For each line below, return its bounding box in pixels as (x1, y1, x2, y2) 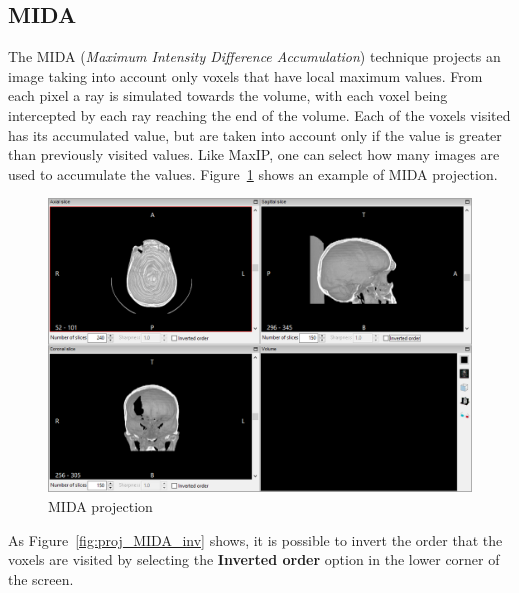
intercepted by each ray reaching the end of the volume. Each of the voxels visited (8, 104, 511, 125)
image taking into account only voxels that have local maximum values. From (8, 65, 483, 86)
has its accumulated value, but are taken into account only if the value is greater (8, 124, 502, 145)
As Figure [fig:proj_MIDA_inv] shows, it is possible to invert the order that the (8, 529, 503, 550)
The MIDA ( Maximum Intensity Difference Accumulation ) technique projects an (8, 46, 501, 67)
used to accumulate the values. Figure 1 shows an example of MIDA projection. (8, 163, 498, 184)
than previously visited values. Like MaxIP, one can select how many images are (8, 144, 500, 165)
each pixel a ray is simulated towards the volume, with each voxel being (8, 85, 448, 106)
